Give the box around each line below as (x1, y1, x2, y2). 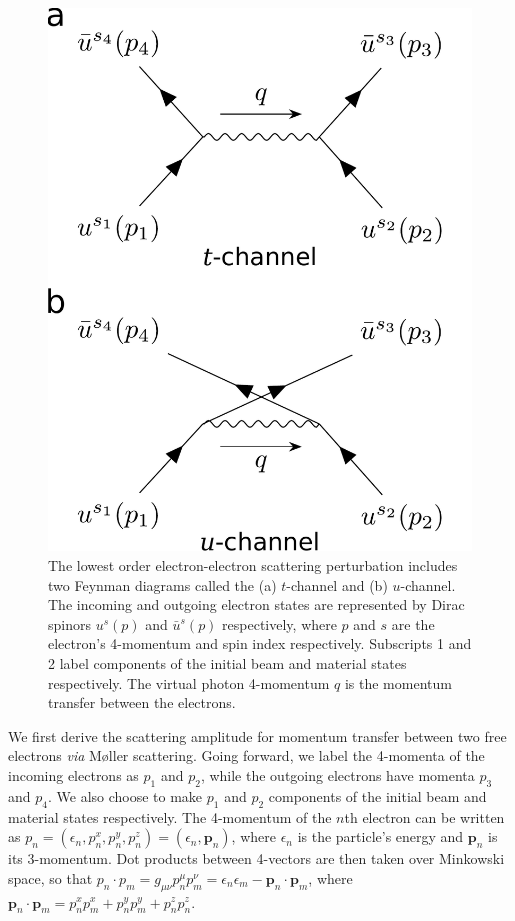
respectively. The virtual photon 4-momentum (48, 672, 330, 693)
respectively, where (222, 613, 337, 634)
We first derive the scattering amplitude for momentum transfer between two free (8, 725, 507, 746)
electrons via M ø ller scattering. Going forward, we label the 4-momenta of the (8, 745, 485, 766)
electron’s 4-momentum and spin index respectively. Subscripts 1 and (48, 633, 472, 654)
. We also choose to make (47, 785, 203, 806)
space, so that (8, 867, 93, 888)
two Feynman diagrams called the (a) (48, 574, 277, 595)
